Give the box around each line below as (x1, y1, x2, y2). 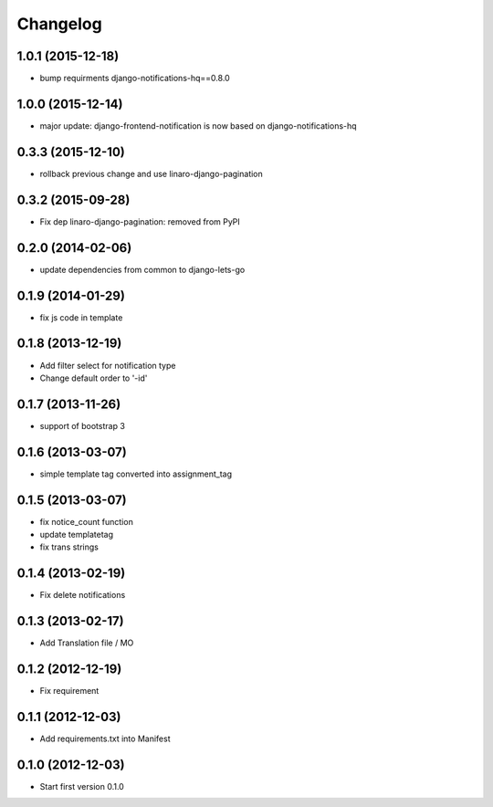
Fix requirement (39, 686, 100, 697)
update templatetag (39, 529, 114, 540)
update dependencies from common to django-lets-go (39, 264, 246, 275)
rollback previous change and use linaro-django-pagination (39, 168, 264, 179)
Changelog (16, 14, 102, 34)
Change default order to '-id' (39, 372, 148, 383)
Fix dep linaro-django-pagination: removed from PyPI (39, 215, 241, 227)
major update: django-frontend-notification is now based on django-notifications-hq (39, 120, 357, 131)
